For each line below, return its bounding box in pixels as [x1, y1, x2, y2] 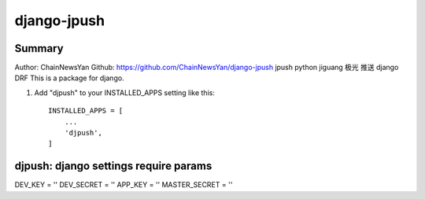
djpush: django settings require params [14, 160, 213, 173]
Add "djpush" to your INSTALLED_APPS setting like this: [34, 87, 216, 98]
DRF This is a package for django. [14, 73, 125, 83]
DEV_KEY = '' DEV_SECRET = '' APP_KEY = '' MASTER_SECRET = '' [14, 180, 233, 190]
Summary [14, 42, 64, 55]
